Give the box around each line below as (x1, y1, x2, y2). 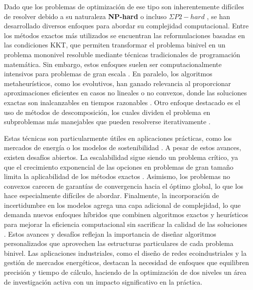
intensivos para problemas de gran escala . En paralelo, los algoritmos (4, 68, 212, 79)
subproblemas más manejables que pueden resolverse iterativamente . (4, 116, 211, 127)
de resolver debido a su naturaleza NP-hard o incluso (4, 11, 167, 21)
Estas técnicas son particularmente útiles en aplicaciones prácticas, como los (4, 133, 232, 143)
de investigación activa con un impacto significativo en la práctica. (4, 276, 203, 287)
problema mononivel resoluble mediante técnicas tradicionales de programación (4, 49, 240, 59)
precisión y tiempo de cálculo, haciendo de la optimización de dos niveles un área (4, 267, 247, 277)
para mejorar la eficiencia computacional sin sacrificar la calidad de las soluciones (4, 219, 247, 229)
